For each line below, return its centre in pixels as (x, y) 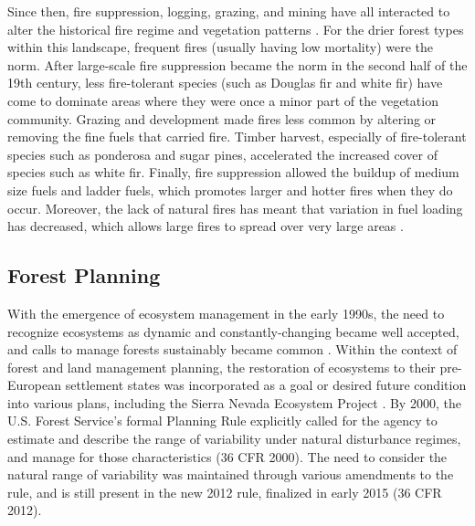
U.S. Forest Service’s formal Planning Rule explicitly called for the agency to (222, 421)
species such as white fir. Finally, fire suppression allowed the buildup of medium (233, 172)
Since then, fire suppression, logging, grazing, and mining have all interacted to (229, 11)
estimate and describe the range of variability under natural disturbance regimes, (234, 439)
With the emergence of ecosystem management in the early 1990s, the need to (226, 313)
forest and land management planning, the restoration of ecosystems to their (222, 367)
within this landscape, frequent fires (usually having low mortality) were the (220, 47)
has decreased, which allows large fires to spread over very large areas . (206, 226)
